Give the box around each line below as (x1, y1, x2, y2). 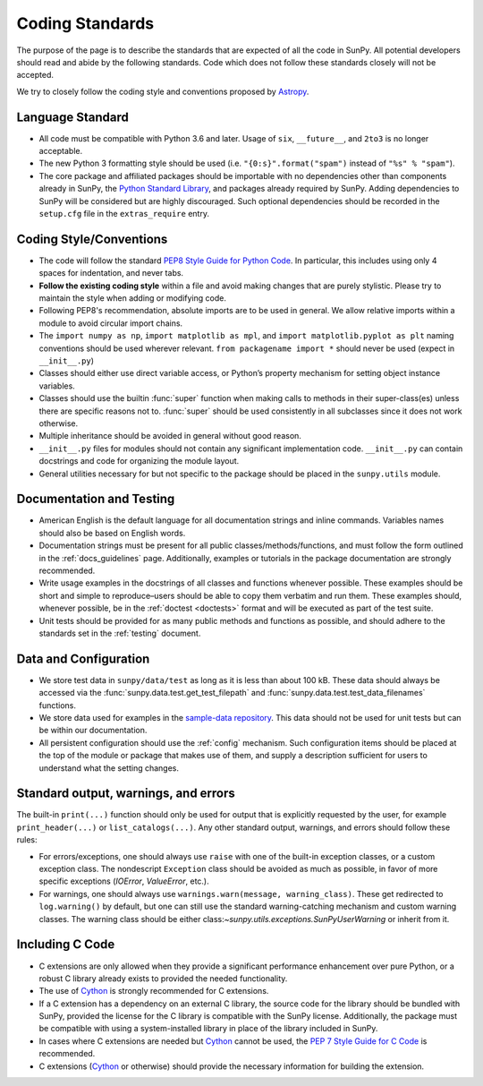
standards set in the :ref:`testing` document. (38, 628, 201, 638)
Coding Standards (16, 13, 155, 33)
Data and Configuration (16, 651, 150, 666)
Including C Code (16, 936, 115, 953)
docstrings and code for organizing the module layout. (38, 456, 240, 466)
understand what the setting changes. (38, 762, 179, 774)
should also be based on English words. (38, 527, 186, 538)
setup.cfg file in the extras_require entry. (38, 208, 210, 218)
